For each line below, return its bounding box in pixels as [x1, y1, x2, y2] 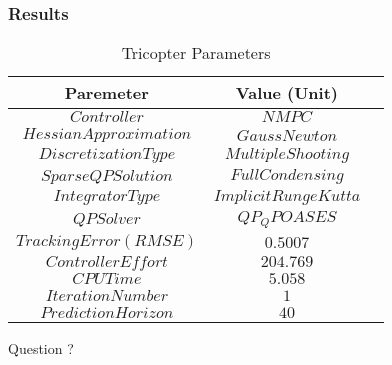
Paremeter [64, 81, 149, 105]
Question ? [8, 338, 74, 359]
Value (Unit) [235, 81, 338, 105]
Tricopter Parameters [121, 41, 271, 65]
